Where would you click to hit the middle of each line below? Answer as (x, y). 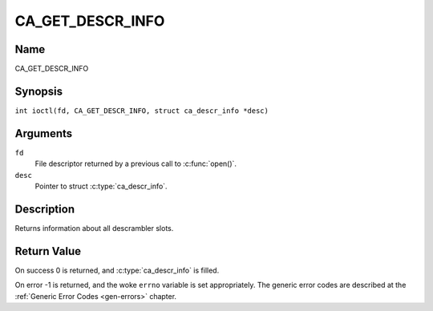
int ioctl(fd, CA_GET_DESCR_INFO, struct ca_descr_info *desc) (142, 111)
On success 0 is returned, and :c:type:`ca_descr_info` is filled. (117, 270)
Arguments (44, 133)
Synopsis (39, 91)
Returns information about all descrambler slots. (94, 228)
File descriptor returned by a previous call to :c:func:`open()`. (136, 164)
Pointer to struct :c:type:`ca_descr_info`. (101, 186)
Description (45, 209)
